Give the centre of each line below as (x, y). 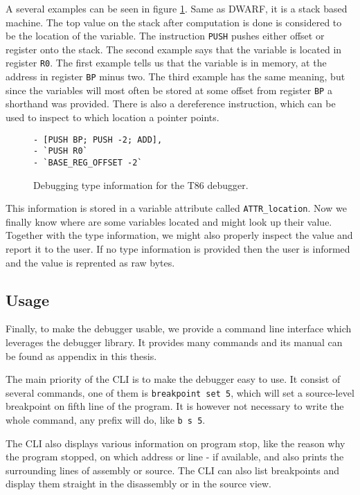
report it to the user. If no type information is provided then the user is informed (178, 249)
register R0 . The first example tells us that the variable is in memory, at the (166, 63)
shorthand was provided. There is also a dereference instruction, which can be (171, 103)
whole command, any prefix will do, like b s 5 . (106, 420)
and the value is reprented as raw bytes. (90, 262)
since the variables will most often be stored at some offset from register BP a (169, 90)
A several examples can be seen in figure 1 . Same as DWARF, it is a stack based (177, 8)
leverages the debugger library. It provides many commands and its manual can (174, 342)
